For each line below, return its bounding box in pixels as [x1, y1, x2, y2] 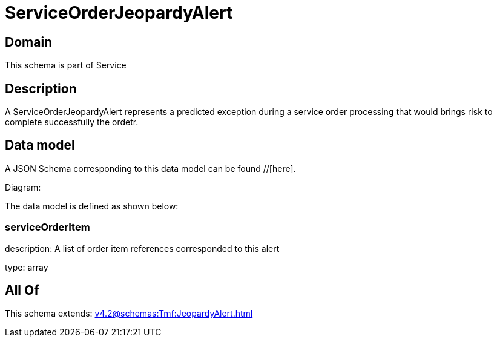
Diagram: [5, 182, 41, 192]
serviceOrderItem [5, 221, 90, 234]
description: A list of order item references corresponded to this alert [5, 243, 280, 254]
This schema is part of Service [5, 60, 127, 71]
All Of [5, 283, 39, 298]
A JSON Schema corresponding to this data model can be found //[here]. [5, 163, 296, 174]
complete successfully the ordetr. [5, 117, 139, 128]
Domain [5, 34, 53, 50]
